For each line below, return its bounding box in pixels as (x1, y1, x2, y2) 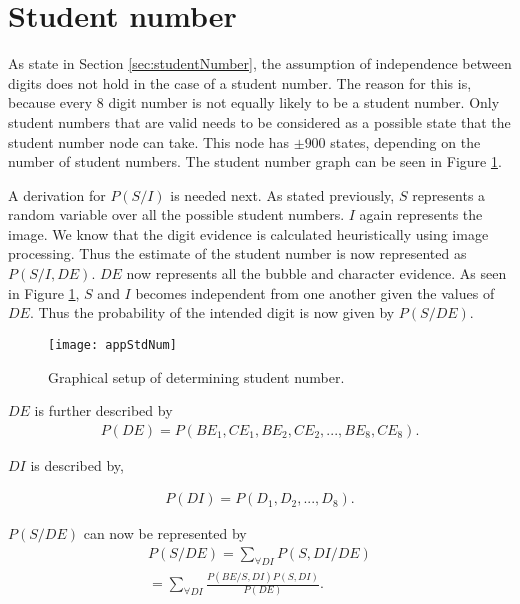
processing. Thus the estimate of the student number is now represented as (8, 243, 467, 264)
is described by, (30, 454, 124, 475)
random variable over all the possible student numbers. (8, 204, 345, 225)
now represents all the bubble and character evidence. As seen (126, 263, 507, 284)
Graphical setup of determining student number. (48, 366, 345, 387)
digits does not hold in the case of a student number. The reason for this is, (8, 72, 472, 93)
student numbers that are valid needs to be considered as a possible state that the (8, 111, 511, 132)
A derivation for (8, 184, 106, 205)
